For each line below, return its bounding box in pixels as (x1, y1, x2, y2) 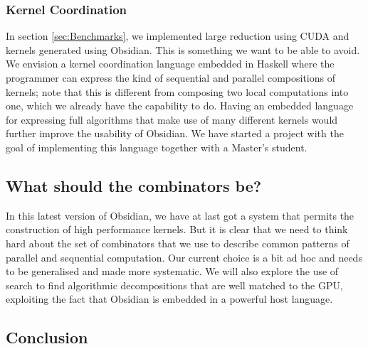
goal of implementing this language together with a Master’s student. (6, 139, 307, 154)
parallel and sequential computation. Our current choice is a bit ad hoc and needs (6, 249, 362, 264)
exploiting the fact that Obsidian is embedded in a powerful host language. (6, 291, 333, 306)
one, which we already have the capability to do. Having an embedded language (6, 98, 354, 113)
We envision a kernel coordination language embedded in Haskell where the (6, 56, 335, 71)
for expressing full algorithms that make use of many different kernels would (6, 112, 338, 127)
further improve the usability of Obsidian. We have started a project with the (6, 126, 344, 141)
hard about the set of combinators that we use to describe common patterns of (6, 235, 349, 250)
